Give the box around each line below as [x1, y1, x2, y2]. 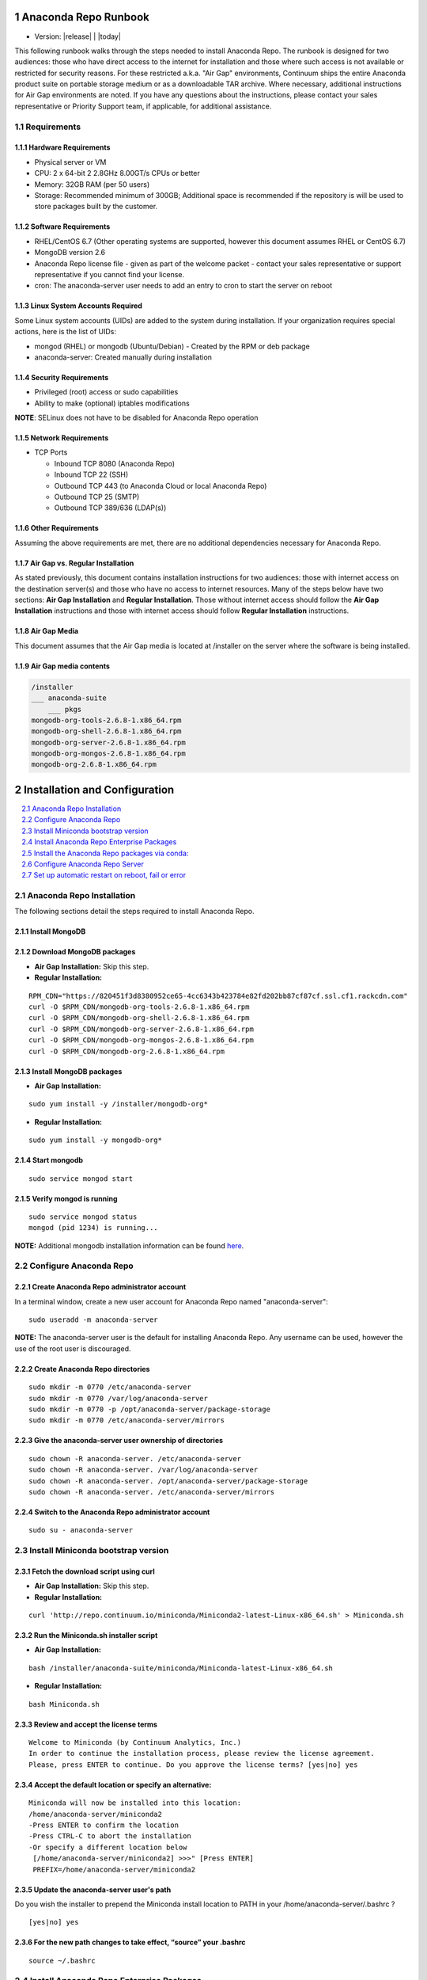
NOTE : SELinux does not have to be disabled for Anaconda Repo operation [14, 413, 259, 423]
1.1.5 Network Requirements [14, 433, 109, 443]
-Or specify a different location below [28, 1842, 187, 1852]
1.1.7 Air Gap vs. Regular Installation [14, 558, 134, 568]
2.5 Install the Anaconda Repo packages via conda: [21, 848, 189, 858]
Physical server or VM [34, 157, 107, 166]
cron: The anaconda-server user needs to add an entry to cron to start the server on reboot [34, 281, 333, 291]
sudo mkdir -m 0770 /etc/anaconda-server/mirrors [28, 1416, 225, 1425]
